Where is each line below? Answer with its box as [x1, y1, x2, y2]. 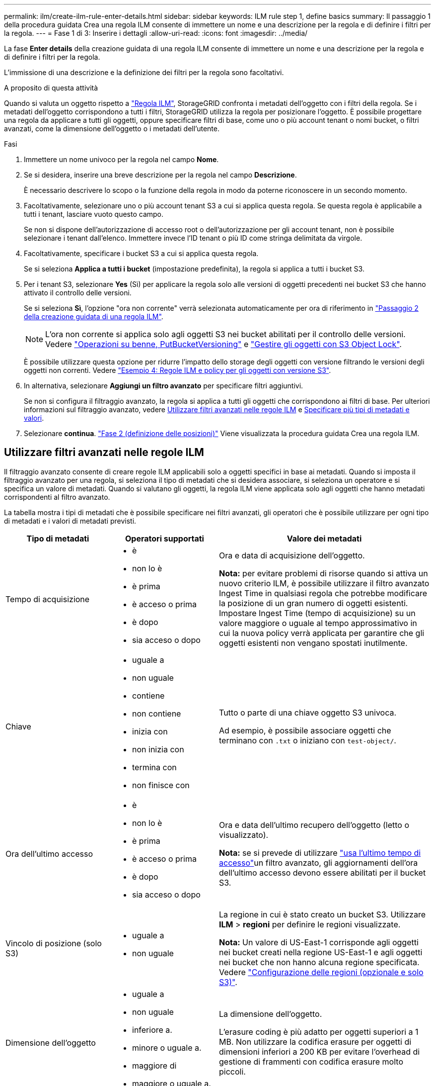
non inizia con [132, 744, 184, 754]
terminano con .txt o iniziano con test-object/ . [219, 735, 396, 745]
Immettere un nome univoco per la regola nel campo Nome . [24, 155, 219, 164]
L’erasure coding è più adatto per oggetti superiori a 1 [219, 1026, 419, 1037]
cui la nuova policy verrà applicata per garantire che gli [219, 628, 425, 638]
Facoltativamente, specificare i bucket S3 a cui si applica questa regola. [24, 249, 259, 258]
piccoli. [219, 1066, 246, 1077]
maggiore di [132, 1060, 177, 1071]
